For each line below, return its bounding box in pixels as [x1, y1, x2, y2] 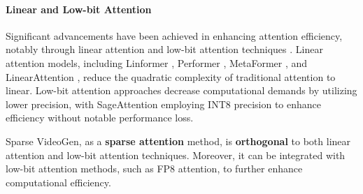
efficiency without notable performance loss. [6, 110, 194, 125]
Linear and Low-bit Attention [6, 1, 152, 16]
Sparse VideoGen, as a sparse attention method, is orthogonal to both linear [6, 133, 351, 148]
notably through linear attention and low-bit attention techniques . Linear [6, 42, 323, 57]
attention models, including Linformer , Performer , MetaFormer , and [6, 55, 308, 70]
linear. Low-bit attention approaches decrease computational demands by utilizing [6, 83, 357, 98]
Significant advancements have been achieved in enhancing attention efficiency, [6, 28, 343, 43]
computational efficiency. [6, 174, 111, 189]
